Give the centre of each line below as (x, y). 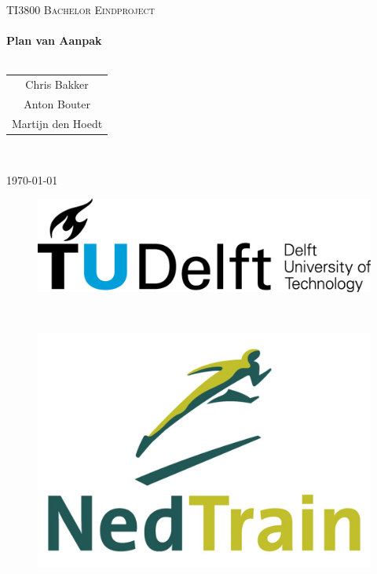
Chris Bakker (57, 84)
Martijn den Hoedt (57, 123)
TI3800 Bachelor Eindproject (81, 9)
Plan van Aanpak (54, 40)
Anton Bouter (57, 103)
